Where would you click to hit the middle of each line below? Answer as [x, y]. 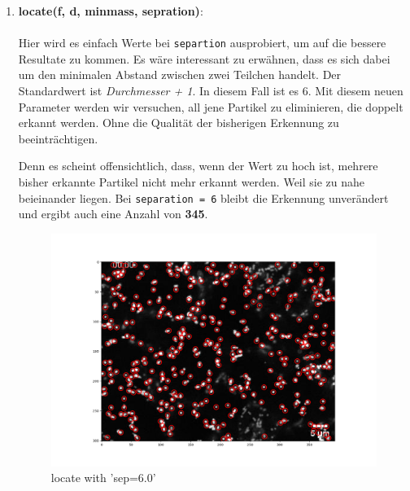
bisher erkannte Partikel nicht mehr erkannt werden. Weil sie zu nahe [192, 182]
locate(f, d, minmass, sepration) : [111, 11]
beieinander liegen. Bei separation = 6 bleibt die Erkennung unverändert [203, 197]
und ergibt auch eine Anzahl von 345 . [113, 214]
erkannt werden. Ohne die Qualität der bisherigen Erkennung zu [179, 123]
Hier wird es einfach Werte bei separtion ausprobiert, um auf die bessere [202, 43]
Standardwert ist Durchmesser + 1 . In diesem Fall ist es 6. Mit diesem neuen [211, 91]
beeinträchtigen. [58, 138]
